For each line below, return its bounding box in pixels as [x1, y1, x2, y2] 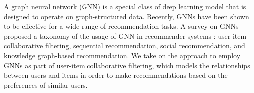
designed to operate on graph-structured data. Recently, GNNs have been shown [4, 11, 249, 21]
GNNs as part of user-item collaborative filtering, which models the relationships [4, 60, 250, 70]
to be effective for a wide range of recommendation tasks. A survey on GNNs [4, 21, 239, 31]
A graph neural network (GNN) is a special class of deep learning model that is [4, 1, 246, 11]
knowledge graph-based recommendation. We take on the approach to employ [4, 50, 241, 60]
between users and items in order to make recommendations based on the [4, 70, 228, 80]
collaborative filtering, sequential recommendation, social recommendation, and [4, 40, 245, 51]
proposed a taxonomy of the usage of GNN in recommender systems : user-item [4, 30, 247, 41]
